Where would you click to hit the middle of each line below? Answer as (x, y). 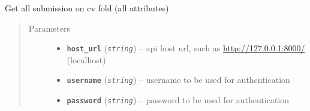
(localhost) (86, 59)
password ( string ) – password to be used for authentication (178, 100)
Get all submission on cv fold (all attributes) (87, 8)
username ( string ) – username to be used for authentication (178, 80)
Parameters (49, 28)
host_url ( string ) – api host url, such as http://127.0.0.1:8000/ (186, 48)
